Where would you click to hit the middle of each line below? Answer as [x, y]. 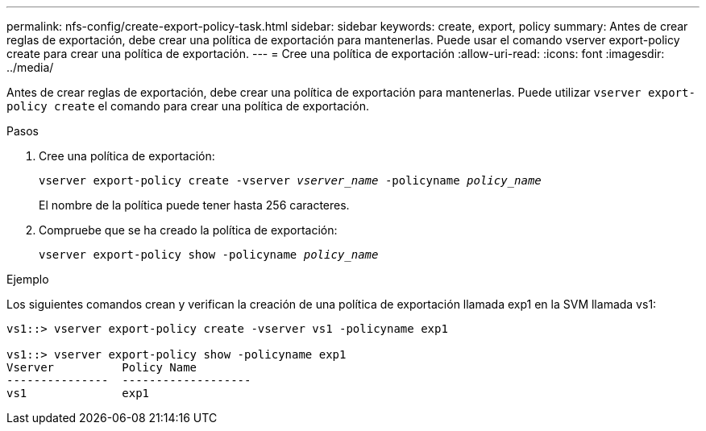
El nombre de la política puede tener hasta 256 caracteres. [194, 205]
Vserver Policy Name [102, 367]
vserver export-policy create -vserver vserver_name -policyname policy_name [290, 180]
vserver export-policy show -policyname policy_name [209, 255]
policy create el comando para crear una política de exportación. [188, 106]
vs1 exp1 [78, 393]
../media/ [30, 67]
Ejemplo [28, 279]
